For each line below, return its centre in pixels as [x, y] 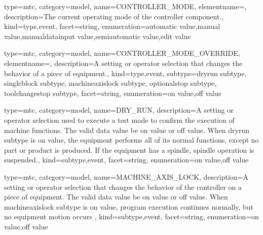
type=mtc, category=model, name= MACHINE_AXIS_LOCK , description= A [126, 176]
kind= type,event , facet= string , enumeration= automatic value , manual [112, 26]
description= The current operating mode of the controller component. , [114, 16]
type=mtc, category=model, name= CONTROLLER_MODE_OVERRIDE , [122, 53]
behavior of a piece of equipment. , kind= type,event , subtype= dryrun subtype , [125, 73]
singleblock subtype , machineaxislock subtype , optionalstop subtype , [110, 83]
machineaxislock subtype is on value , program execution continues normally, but [129, 206]
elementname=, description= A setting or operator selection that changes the [123, 63]
